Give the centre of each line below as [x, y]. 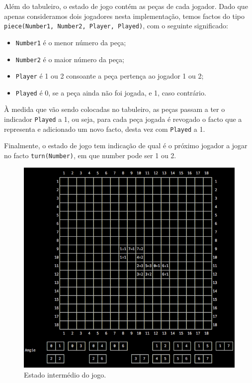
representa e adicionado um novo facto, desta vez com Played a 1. [105, 129]
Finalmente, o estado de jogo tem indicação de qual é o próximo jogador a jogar [126, 145]
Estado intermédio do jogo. [65, 374]
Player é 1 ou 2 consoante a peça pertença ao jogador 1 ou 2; [110, 76]
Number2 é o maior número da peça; [70, 59]
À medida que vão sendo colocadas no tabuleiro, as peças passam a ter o [115, 109]
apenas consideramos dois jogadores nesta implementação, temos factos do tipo [125, 16]
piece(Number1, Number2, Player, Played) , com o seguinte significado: [116, 26]
